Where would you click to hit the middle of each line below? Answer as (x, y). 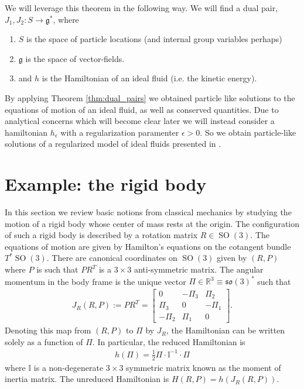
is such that (57, 269)
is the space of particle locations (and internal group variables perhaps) (154, 39)
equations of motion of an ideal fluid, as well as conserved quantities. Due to (142, 109)
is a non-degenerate (69, 367)
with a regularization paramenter (120, 132)
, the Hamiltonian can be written (226, 330)
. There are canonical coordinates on (112, 258)
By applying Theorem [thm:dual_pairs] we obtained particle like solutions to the (150, 97)
